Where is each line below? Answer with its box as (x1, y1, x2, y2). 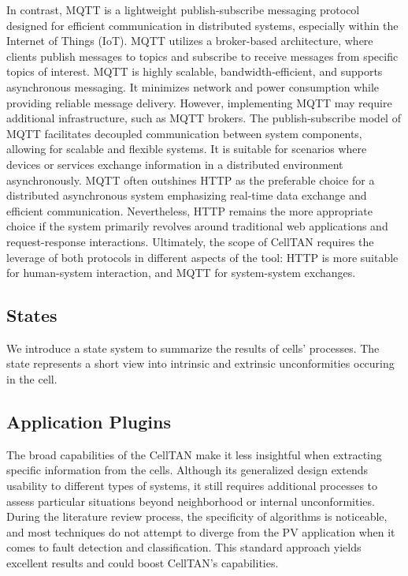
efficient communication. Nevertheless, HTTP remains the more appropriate (6, 202, 373, 219)
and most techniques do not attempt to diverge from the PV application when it (6, 523, 395, 540)
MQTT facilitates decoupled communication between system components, (6, 125, 362, 141)
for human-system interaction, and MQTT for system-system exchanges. (6, 264, 356, 281)
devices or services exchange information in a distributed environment (6, 155, 343, 172)
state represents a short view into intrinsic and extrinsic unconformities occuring (6, 355, 395, 372)
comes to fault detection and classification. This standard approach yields (6, 539, 362, 555)
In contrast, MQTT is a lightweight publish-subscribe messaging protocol (6, 2, 360, 17)
